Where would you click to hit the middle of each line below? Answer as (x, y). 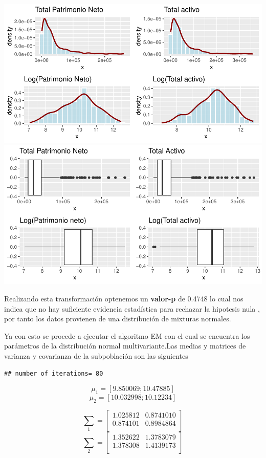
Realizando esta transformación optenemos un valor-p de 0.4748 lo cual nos (124, 298)
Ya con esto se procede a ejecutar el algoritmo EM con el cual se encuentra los (127, 335)
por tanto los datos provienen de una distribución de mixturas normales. (118, 319)
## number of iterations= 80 (54, 373)
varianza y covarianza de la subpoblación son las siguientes (96, 355)
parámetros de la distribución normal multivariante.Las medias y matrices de (125, 346)
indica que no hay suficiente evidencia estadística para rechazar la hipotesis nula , (132, 308)
